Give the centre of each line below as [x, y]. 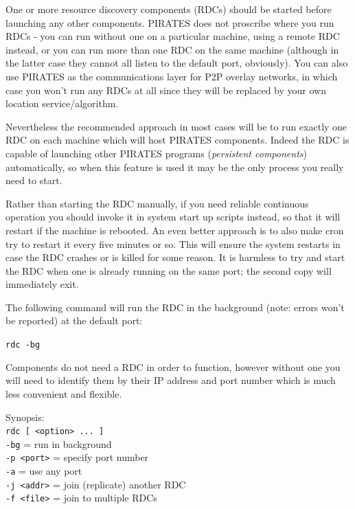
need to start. [34, 180]
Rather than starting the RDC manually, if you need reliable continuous [157, 203]
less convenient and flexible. [64, 393]
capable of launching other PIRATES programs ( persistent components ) [156, 153]
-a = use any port [44, 471]
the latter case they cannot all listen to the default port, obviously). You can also [177, 63]
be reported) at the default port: [74, 320]
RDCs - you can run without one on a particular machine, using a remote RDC [173, 36]
